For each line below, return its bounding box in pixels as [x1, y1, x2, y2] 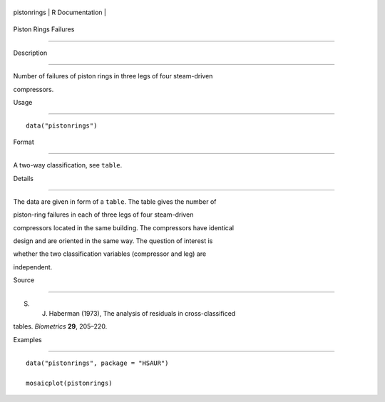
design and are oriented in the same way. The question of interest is [13, 237, 213, 245]
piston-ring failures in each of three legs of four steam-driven [13, 210, 194, 219]
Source [13, 276, 35, 284]
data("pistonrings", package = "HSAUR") [26, 359, 169, 367]
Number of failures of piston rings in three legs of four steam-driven [13, 72, 213, 81]
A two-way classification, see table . [13, 161, 123, 170]
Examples [13, 335, 42, 344]
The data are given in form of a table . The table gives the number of [13, 197, 217, 206]
